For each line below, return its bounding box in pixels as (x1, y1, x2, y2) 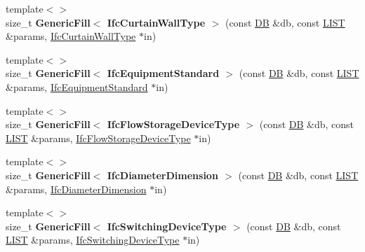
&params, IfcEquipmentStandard (6, 79, 148, 94)
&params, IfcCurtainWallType (6, 29, 136, 43)
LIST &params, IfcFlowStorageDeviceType (6, 130, 191, 145)
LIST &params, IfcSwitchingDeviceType (6, 232, 180, 247)
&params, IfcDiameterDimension (6, 181, 147, 196)
